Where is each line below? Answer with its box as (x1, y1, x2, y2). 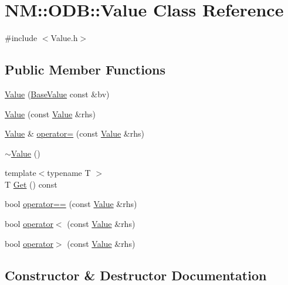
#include (5, 32, 38, 44)
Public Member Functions (5, 60, 165, 79)
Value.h (50, 32, 78, 44)
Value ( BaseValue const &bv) (5, 87, 110, 100)
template (5, 167, 36, 179)
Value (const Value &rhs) (5, 107, 96, 120)
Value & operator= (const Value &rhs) (5, 127, 144, 140)
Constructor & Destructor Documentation (5, 266, 267, 284)
